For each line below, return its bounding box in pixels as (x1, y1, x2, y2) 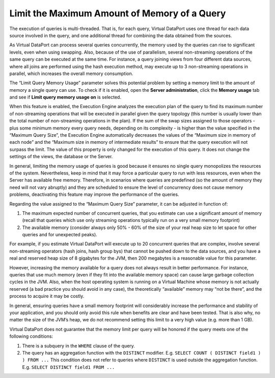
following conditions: (9, 333, 53, 339)
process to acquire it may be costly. (9, 293, 85, 299)
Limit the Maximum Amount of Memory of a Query (9, 8, 226, 19)
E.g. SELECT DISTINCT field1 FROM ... (22, 364, 115, 370)
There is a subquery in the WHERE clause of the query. (22, 342, 135, 349)
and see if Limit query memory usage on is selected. (9, 94, 122, 100)
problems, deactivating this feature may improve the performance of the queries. (9, 191, 179, 197)
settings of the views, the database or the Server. (9, 154, 113, 160)
